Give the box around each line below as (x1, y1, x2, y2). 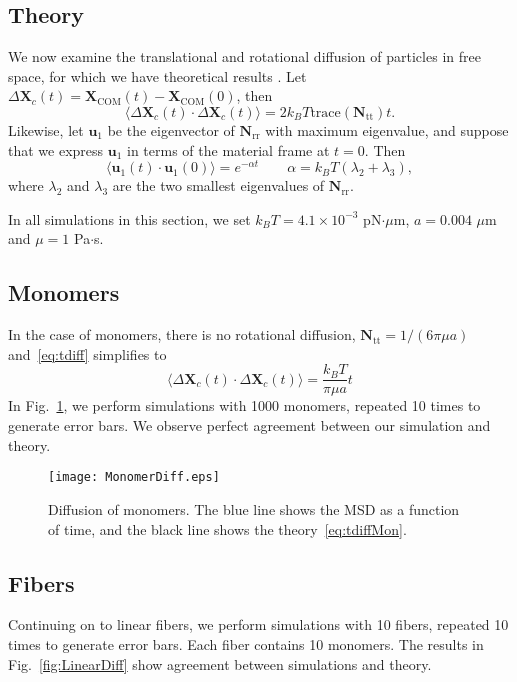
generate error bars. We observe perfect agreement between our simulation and (8, 415, 491, 436)
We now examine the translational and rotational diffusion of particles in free (8, 46, 481, 67)
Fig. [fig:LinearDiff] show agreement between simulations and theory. (8, 653, 432, 674)
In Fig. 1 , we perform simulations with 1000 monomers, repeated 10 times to (8, 395, 481, 416)
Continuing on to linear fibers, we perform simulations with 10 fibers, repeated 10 (8, 614, 509, 635)
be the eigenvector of (107, 119, 235, 140)
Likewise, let (8, 119, 84, 140)
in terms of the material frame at (127, 139, 330, 160)
